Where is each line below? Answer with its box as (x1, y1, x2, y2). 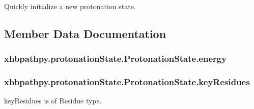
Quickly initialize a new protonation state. (4, 1, 136, 11)
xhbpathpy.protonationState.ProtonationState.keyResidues (4, 76, 250, 88)
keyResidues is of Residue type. (4, 95, 102, 106)
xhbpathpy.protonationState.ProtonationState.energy (4, 52, 227, 65)
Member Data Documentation (4, 25, 166, 41)
